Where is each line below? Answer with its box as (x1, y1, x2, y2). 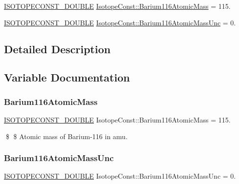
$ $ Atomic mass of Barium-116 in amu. (5, 131, 128, 141)
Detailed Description (4, 41, 111, 56)
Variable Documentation (4, 70, 130, 85)
